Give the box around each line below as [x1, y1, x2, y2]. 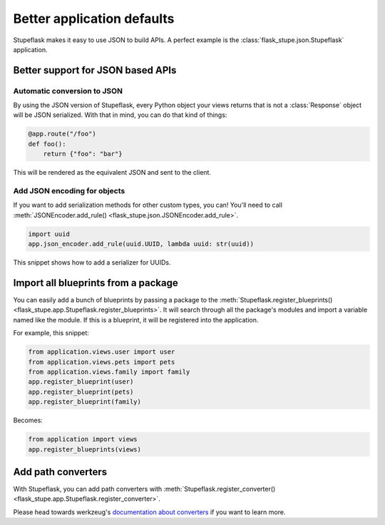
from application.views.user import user [28, 348, 175, 356]
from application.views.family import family [28, 367, 190, 376]
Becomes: [13, 416, 43, 424]
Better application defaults [13, 11, 175, 26]
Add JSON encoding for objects [13, 186, 125, 195]
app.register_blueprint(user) [28, 378, 134, 386]
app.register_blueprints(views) [28, 445, 142, 453]
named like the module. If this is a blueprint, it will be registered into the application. [13, 315, 259, 324]
